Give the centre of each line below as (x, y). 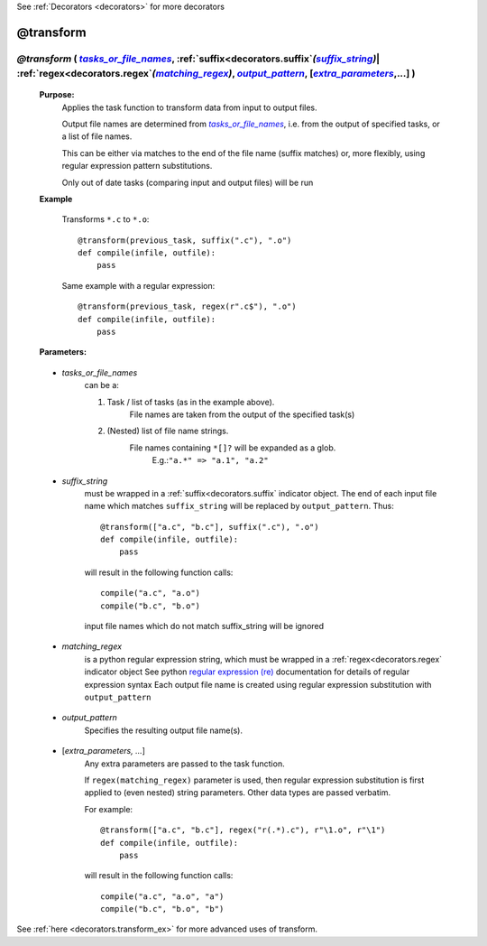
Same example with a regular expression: (138, 285)
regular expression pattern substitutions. (137, 166)
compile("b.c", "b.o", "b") (162, 909)
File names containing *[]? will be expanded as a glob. (233, 448)
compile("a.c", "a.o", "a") (162, 896)
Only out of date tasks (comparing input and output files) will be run (188, 182)
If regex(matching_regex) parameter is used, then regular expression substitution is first (254, 780)
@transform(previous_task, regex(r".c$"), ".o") (187, 306)
